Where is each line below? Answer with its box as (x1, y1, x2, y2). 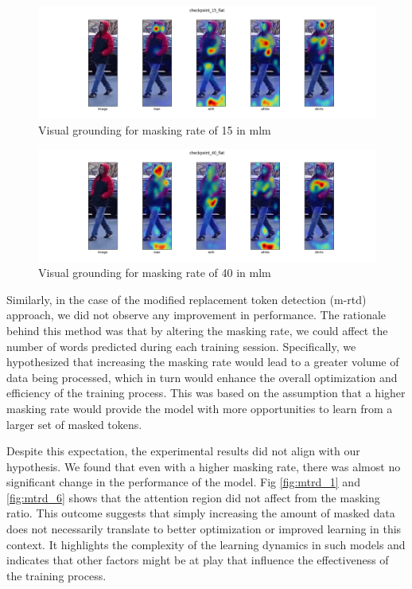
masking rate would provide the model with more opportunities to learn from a (6, 400, 393, 416)
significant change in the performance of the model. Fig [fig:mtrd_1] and (6, 474, 360, 490)
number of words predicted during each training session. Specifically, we (6, 337, 356, 354)
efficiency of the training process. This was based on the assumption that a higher (6, 384, 406, 401)
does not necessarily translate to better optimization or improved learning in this (6, 521, 402, 537)
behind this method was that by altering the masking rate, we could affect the (6, 322, 388, 338)
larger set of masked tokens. (6, 415, 142, 432)
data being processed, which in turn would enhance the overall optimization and (6, 369, 398, 385)
